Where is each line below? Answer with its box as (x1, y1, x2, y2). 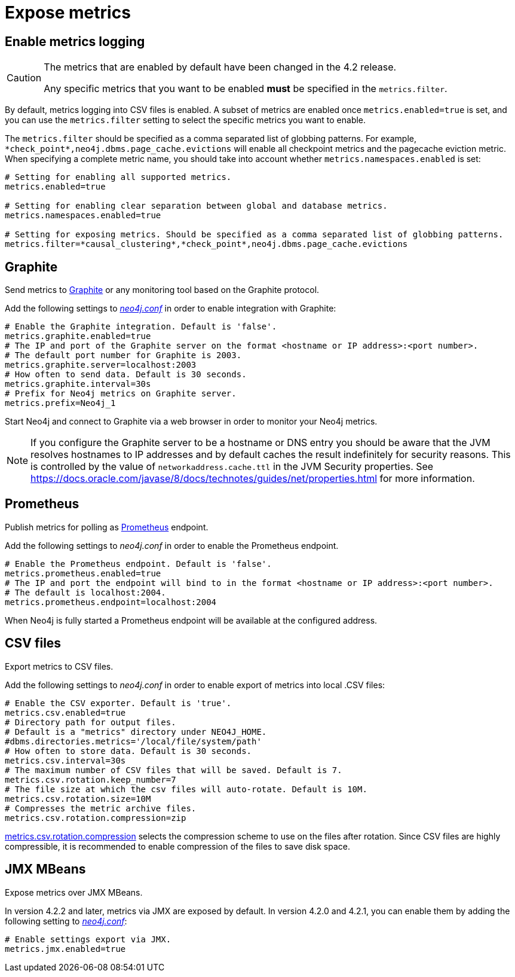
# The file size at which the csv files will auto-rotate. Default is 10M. (5, 784, 367, 794)
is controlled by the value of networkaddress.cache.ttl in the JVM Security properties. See (30, 460, 434, 473)
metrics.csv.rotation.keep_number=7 (5, 774, 176, 784)
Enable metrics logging (5, 33, 145, 49)
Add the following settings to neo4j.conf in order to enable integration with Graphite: (5, 303, 336, 314)
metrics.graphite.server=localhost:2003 (5, 360, 197, 370)
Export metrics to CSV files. (5, 661, 114, 671)
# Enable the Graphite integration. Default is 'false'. (5, 322, 277, 332)
